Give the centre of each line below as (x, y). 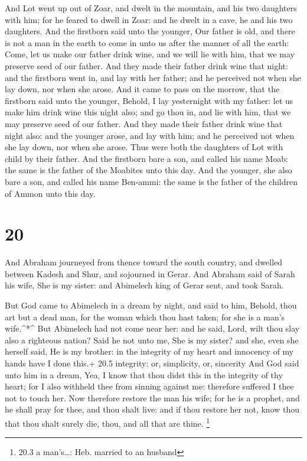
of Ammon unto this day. (50, 193)
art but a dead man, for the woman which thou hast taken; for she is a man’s (145, 316)
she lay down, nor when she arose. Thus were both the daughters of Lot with (144, 147)
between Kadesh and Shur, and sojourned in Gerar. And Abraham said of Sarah (150, 273)
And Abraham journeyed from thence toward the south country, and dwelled (144, 262)
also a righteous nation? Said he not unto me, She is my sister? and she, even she (152, 340)
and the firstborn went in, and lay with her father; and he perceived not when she (153, 77)
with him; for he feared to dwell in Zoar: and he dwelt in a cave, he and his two (149, 19)
